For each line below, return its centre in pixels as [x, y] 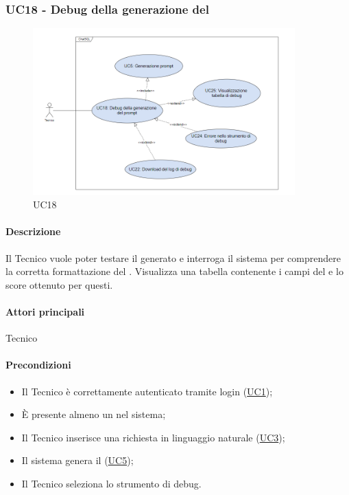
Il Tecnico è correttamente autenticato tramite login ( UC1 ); [147, 391]
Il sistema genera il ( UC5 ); [77, 460]
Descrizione [33, 231]
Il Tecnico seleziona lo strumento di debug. [111, 483]
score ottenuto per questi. [59, 284]
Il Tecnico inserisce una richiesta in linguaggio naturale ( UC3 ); [153, 437]
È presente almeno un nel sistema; [94, 414]
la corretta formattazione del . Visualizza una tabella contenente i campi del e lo [174, 271]
